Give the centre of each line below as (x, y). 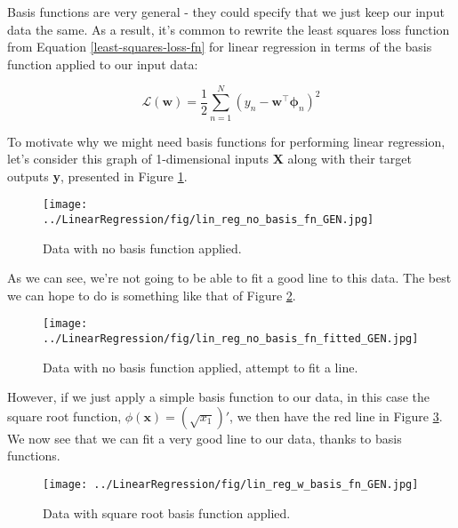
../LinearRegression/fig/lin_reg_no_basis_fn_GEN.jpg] (209, 219)
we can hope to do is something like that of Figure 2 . (152, 295)
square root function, (64, 416)
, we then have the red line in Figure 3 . (336, 416)
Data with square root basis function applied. (167, 512)
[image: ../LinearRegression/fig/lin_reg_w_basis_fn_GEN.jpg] (231, 485)
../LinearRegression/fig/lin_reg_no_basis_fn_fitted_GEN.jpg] (231, 339)
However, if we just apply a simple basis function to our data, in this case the (218, 397)
